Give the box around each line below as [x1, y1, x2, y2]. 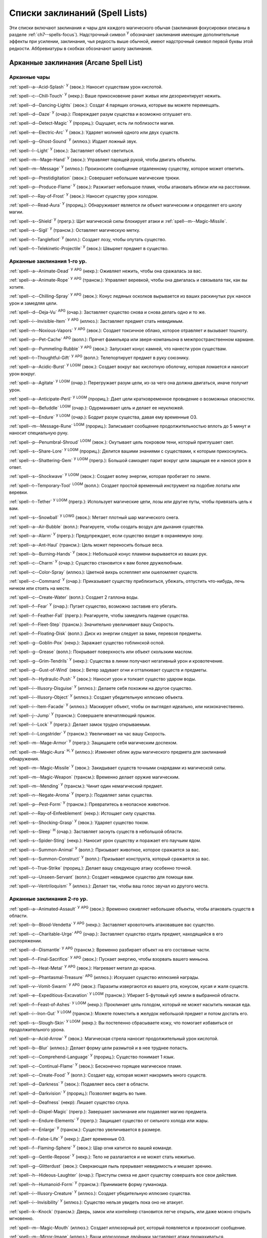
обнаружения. [9, 756, 40, 762]
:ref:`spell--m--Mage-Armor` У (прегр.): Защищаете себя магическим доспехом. [9, 739, 178, 746]
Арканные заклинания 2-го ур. [9, 895, 89, 902]
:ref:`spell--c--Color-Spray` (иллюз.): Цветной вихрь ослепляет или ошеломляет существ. [9, 569, 198, 575]
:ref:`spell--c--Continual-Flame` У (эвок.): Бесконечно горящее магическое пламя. [9, 1062, 182, 1069]
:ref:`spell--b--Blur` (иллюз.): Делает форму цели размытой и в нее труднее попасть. [9, 1045, 188, 1051]
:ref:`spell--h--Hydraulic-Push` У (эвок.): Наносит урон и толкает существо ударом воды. [9, 675, 196, 682]
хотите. [9, 284, 25, 290]
